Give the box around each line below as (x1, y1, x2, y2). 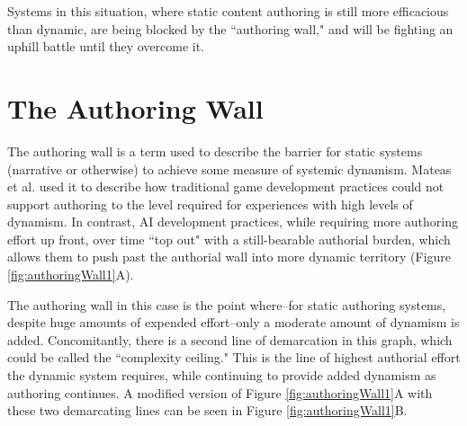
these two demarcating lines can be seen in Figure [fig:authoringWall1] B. (7, 401, 408, 420)
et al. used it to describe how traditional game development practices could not (7, 177, 445, 196)
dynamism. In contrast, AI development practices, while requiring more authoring (7, 212, 458, 231)
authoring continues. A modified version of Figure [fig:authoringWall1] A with (7, 383, 433, 402)
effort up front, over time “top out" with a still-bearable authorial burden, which (7, 229, 451, 248)
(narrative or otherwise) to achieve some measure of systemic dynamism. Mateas (7, 159, 452, 178)
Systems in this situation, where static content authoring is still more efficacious (7, 2, 449, 20)
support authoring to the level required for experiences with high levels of (7, 194, 413, 213)
